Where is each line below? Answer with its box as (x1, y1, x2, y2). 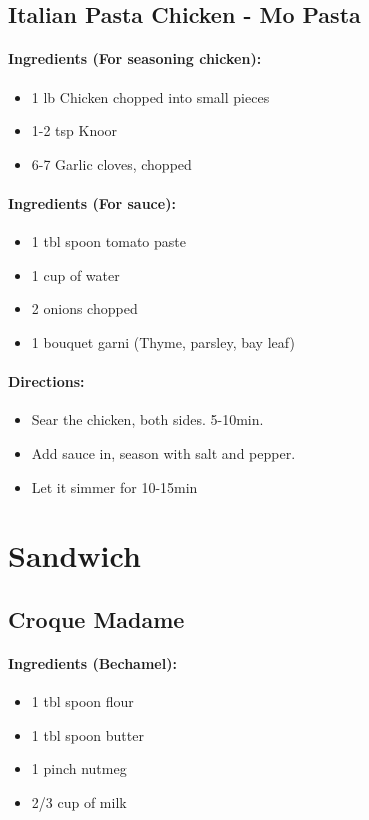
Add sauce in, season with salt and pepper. (31, 442, 296, 463)
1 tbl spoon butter (31, 724, 144, 745)
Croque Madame (8, 603, 185, 634)
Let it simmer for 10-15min (31, 476, 198, 497)
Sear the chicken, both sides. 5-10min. (31, 409, 264, 430)
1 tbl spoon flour (31, 691, 134, 712)
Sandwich (8, 535, 141, 576)
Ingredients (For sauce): (8, 192, 176, 213)
